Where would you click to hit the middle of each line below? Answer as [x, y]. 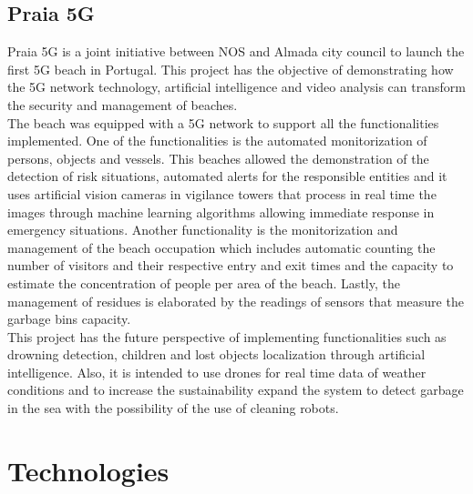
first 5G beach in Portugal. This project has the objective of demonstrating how [231, 69]
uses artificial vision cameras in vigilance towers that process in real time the [222, 193]
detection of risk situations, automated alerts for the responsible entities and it [227, 176]
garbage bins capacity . [69, 319]
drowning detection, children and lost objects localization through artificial [216, 354]
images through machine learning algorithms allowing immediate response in [221, 212]
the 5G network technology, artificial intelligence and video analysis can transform [236, 87]
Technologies [88, 470]
